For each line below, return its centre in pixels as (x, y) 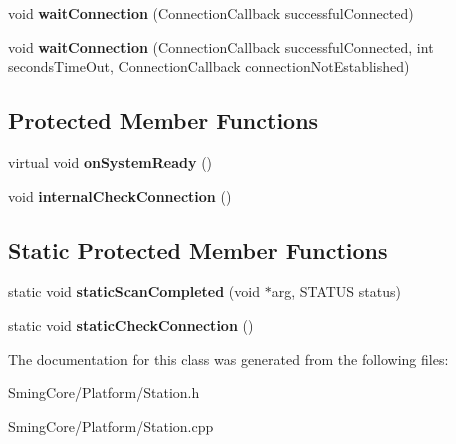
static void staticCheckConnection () (131, 324)
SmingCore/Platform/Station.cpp (111, 425)
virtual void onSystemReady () (110, 161)
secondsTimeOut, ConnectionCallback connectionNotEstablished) (209, 66)
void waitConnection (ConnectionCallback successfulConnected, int (221, 46)
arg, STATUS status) (336, 291)
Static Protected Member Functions (198, 249)
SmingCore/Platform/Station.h (104, 392)
